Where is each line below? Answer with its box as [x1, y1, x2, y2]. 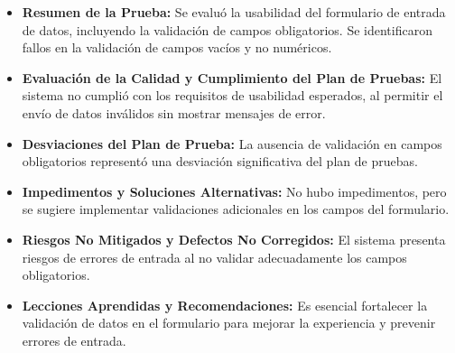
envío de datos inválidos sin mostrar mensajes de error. [22, 103, 326, 122]
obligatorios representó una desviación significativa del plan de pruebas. [22, 152, 418, 171]
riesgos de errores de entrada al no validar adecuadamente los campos [22, 247, 407, 266]
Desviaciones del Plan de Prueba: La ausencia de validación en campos [22, 134, 442, 153]
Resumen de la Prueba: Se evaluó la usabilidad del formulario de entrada [22, 3, 446, 21]
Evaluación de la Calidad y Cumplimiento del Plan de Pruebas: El [22, 68, 442, 87]
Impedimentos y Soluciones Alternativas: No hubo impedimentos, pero [22, 181, 447, 200]
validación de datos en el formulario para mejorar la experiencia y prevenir [22, 313, 436, 332]
